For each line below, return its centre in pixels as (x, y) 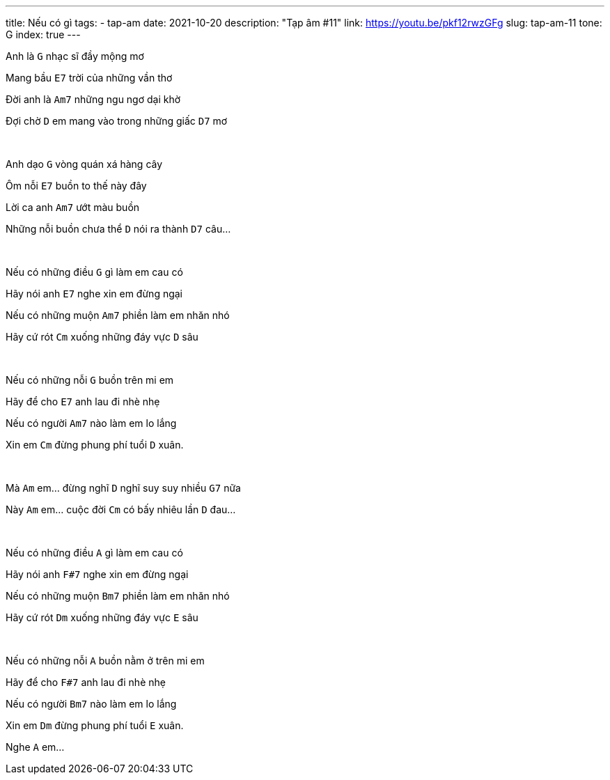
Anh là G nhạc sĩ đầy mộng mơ (75, 56)
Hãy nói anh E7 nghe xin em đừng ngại (94, 294)
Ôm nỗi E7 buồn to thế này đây (76, 186)
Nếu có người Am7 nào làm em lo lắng (91, 423)
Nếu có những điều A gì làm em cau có (94, 553)
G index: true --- (43, 34)
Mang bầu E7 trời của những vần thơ (89, 78)
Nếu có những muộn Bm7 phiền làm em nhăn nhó (118, 596)
